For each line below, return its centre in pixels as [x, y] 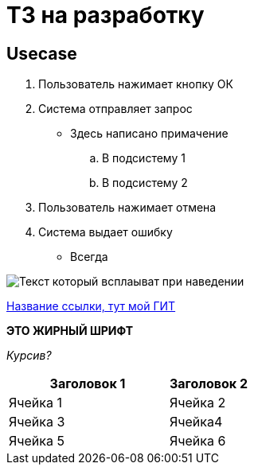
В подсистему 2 [145, 183]
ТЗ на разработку [106, 15]
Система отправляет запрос [115, 109]
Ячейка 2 [197, 403]
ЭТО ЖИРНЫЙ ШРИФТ [70, 331]
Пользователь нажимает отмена [127, 208]
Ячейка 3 [37, 422]
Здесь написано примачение [149, 134]
